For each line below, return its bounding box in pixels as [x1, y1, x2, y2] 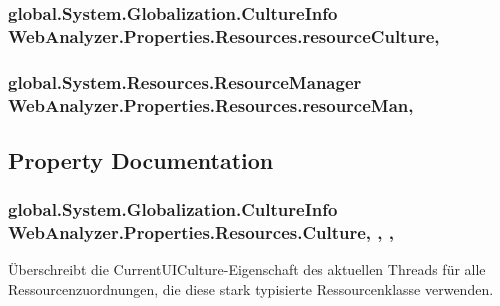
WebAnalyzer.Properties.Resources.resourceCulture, [8, 23, 440, 48]
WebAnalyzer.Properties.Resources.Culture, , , [8, 220, 395, 245]
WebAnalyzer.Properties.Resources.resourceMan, [8, 92, 414, 117]
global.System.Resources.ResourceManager [8, 69, 362, 94]
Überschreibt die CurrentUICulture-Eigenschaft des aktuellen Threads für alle [8, 259, 486, 280]
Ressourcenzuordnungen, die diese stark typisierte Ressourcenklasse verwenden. [8, 279, 494, 300]
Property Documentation [8, 144, 274, 175]
